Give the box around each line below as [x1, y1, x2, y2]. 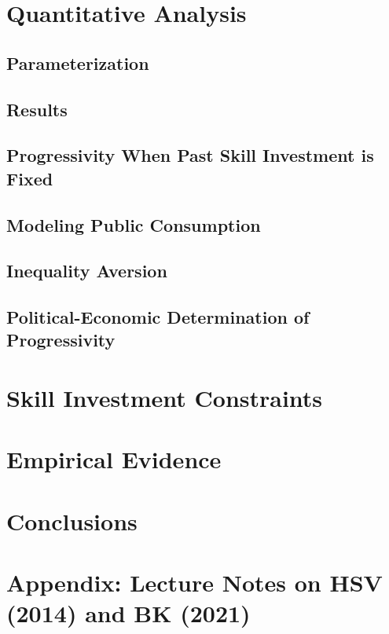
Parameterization [6, 50, 149, 75]
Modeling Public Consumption [6, 212, 261, 236]
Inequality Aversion [6, 258, 167, 283]
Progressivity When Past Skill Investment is [6, 143, 374, 167]
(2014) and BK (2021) [6, 597, 251, 629]
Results [6, 97, 68, 121]
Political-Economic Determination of [6, 305, 310, 329]
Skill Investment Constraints [6, 382, 323, 414]
